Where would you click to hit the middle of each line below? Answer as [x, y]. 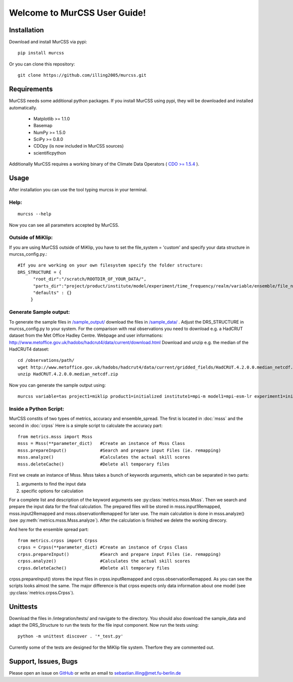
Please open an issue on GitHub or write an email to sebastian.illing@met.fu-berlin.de [95, 673]
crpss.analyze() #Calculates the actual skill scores [104, 561]
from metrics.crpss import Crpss [58, 541]
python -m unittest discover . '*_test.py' [71, 636]
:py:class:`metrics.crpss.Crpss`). [42, 593]
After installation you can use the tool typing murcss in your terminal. [78, 190]
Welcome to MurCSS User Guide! [77, 13]
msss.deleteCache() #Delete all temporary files [94, 464]
